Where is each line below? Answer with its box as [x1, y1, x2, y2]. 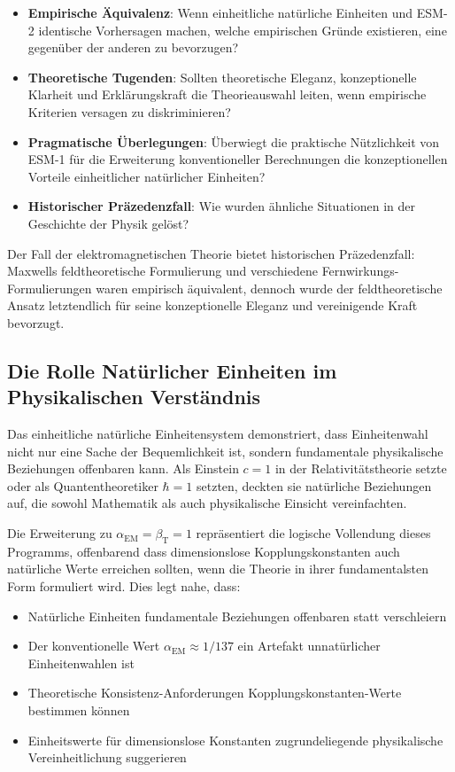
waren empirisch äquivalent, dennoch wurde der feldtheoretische [96, 278, 443, 297]
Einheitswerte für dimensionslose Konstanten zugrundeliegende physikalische [27, 730, 443, 749]
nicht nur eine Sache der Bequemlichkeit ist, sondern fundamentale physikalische [7, 441, 443, 460]
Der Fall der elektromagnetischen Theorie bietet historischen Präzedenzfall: [7, 244, 415, 262]
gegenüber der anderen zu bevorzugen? [27, 38, 239, 57]
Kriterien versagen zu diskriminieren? [27, 102, 231, 121]
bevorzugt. [7, 313, 65, 331]
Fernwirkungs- [321, 261, 399, 280]
